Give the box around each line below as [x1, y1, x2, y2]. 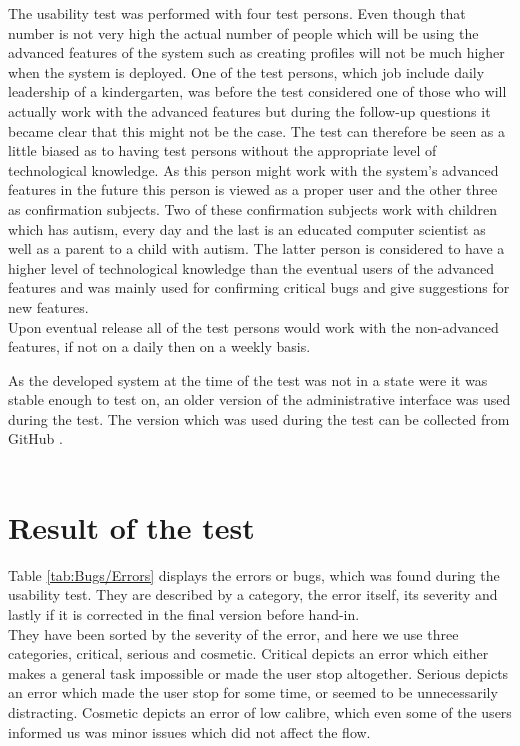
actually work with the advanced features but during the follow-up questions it [8, 100, 491, 121]
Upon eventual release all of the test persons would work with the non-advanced [8, 316, 499, 337]
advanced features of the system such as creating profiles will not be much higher [8, 42, 505, 63]
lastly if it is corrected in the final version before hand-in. [8, 603, 360, 624]
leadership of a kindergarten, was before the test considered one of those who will [8, 81, 507, 102]
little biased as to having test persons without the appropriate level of [8, 140, 437, 161]
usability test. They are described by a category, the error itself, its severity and [8, 584, 498, 605]
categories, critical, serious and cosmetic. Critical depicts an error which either [8, 643, 489, 664]
